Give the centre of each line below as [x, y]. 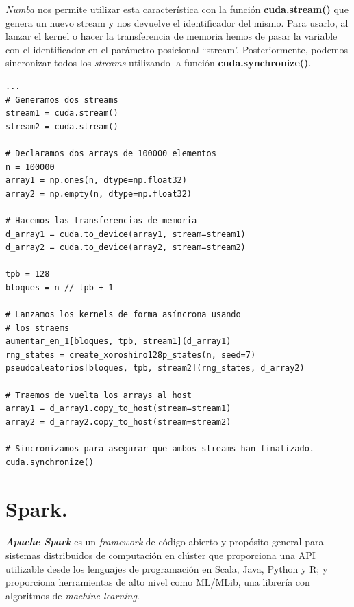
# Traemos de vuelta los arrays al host [99, 395]
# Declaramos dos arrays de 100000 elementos [111, 153]
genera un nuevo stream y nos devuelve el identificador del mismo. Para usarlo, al [177, 22]
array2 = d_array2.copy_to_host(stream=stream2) [118, 422]
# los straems [38, 328]
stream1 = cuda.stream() [62, 113]
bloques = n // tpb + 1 [60, 287]
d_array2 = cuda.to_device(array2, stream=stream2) [126, 248]
